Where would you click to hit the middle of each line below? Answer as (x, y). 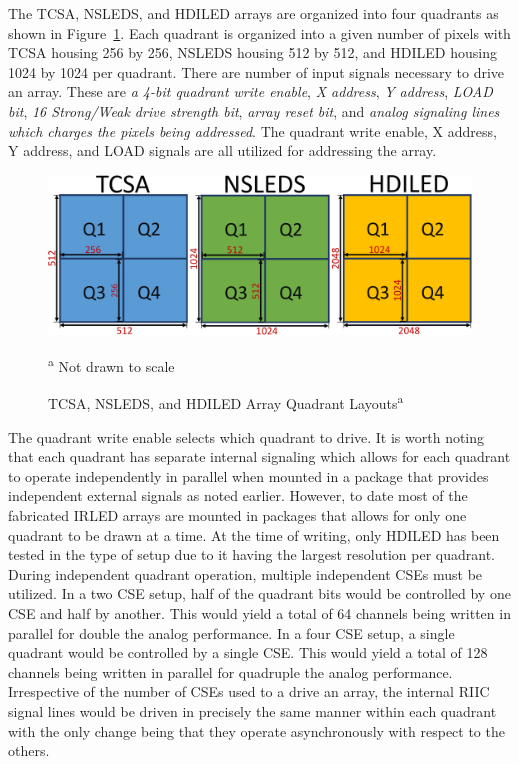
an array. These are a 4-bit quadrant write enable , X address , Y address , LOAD (250, 91)
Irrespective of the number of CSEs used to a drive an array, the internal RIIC (249, 691)
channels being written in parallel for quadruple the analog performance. (230, 671)
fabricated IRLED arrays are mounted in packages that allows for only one (237, 515)
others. (29, 750)
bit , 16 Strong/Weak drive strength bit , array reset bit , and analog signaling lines (254, 110)
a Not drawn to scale (111, 364)
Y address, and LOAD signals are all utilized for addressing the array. (222, 150)
